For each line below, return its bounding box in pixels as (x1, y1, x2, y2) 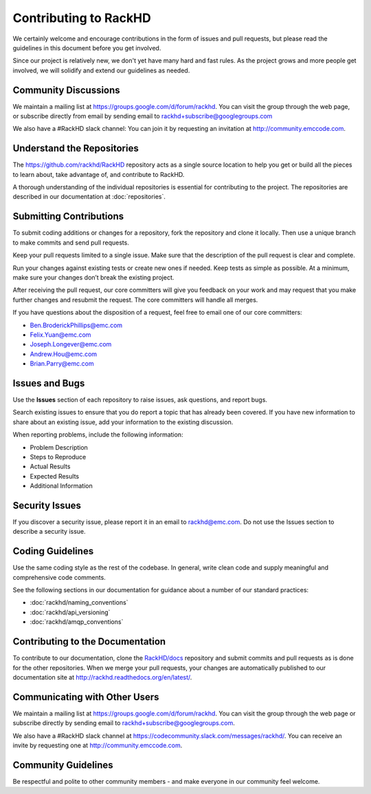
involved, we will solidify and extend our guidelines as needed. (12, 66, 190, 74)
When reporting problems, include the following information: (12, 430, 183, 439)
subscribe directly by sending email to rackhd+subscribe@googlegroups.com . (12, 719, 235, 727)
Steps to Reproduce (30, 452, 87, 461)
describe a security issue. (12, 527, 86, 536)
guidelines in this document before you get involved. (12, 43, 161, 52)
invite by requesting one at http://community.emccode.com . (12, 741, 183, 750)
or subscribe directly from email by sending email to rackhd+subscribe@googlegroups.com (12, 112, 273, 121)
